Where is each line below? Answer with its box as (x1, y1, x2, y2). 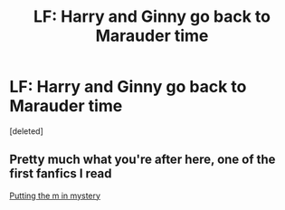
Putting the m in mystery (9, 190, 101, 201)
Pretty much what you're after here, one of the (9, 152, 276, 167)
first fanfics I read (9, 166, 112, 182)
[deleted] (9, 125, 43, 137)
